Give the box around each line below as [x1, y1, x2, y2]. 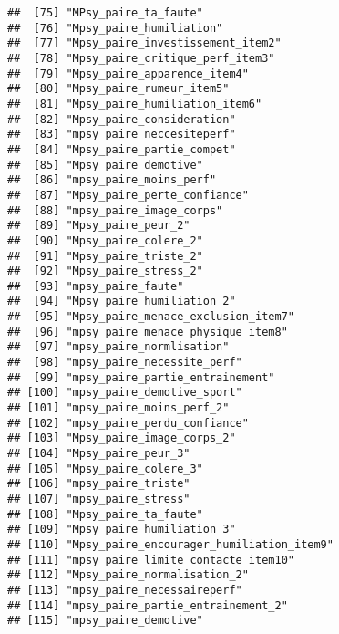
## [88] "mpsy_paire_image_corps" [7, 203, 223, 217]
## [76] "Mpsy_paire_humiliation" [7, 21, 223, 35]
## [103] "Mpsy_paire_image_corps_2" [7, 431, 236, 445]
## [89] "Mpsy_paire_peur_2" [7, 219, 190, 233]
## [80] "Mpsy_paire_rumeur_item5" [7, 82, 230, 96]
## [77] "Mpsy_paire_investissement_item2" [7, 36, 282, 50]
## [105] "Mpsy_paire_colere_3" [7, 462, 203, 475]
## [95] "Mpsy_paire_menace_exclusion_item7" [7, 310, 294, 324]
